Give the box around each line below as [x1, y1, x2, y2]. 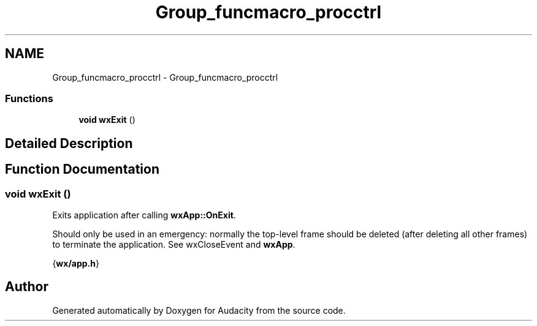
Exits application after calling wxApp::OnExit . [52, 209, 236, 220]
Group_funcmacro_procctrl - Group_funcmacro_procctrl [52, 72, 278, 83]
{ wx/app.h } [52, 257, 99, 269]
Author [5, 279, 48, 295]
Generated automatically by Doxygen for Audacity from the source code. [52, 305, 346, 316]
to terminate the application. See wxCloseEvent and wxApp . [52, 239, 295, 250]
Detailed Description [5, 135, 133, 151]
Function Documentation [5, 161, 159, 177]
